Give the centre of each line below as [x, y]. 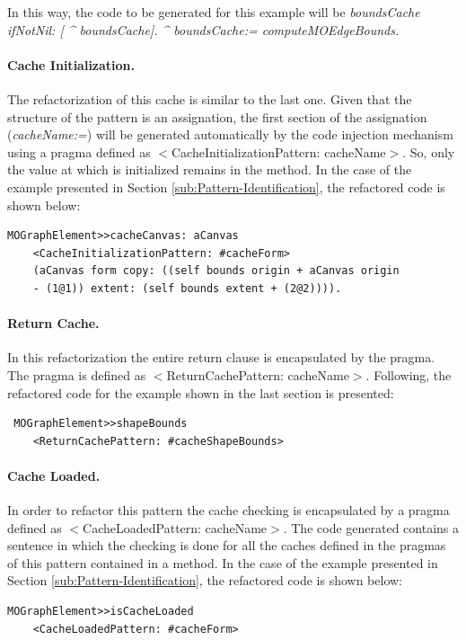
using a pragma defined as [79, 151]
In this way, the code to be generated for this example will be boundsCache [214, 12]
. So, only [429, 151]
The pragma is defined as [77, 374]
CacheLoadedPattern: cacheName [175, 527]
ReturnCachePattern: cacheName [258, 374]
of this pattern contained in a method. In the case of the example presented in [223, 562]
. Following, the [409, 374]
